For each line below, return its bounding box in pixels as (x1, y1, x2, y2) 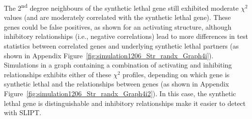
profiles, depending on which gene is (123, 69, 230, 79)
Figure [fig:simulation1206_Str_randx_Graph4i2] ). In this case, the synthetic (4, 88, 236, 98)
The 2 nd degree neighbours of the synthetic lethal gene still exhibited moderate (4, 1, 239, 13)
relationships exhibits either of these (4, 69, 111, 79)
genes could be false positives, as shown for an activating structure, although (4, 21, 232, 32)
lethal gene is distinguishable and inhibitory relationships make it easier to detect (4, 98, 246, 108)
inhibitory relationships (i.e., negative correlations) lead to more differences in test (4, 31, 248, 41)
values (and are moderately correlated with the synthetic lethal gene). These (4, 12, 231, 22)
